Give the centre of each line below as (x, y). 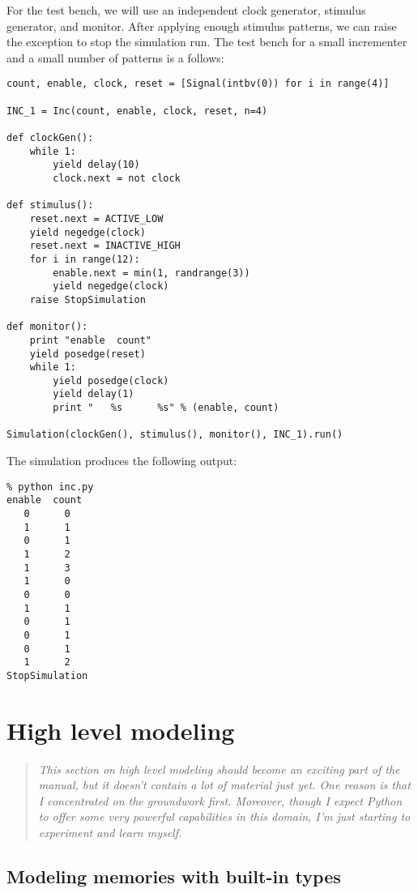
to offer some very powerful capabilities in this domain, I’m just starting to (224, 816)
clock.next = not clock (117, 178)
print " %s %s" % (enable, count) (166, 408)
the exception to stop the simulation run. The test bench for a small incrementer (207, 42)
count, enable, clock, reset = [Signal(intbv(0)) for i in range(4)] (198, 84)
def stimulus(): (50, 205)
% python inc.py (50, 487)
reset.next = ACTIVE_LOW (96, 218)
